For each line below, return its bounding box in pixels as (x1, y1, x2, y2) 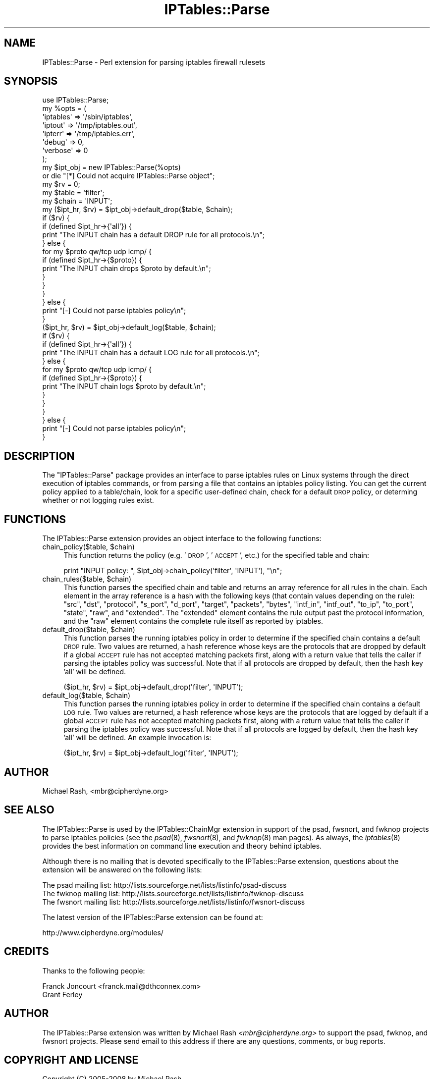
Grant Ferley (42, 990, 83, 999)
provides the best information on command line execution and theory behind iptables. (42, 841, 322, 850)
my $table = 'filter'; (42, 188, 105, 197)
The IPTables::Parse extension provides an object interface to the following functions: (42, 534, 322, 543)
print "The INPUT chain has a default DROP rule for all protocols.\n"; (42, 230, 265, 239)
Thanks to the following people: (42, 966, 145, 975)
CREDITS (4, 945, 49, 958)
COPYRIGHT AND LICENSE (4, 1053, 139, 1066)
